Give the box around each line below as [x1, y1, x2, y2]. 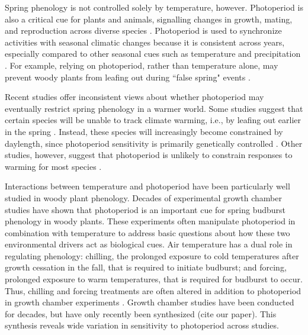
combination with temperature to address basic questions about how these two [5, 226, 290, 239]
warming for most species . [5, 160, 102, 172]
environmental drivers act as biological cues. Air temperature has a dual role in [5, 238, 293, 250]
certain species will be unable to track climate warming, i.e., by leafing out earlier [5, 114, 301, 126]
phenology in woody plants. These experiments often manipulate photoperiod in [5, 215, 296, 227]
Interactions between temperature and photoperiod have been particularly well [5, 180, 290, 192]
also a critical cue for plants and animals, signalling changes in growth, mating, [5, 12, 293, 25]
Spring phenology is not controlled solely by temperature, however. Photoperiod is [5, 1, 303, 13]
